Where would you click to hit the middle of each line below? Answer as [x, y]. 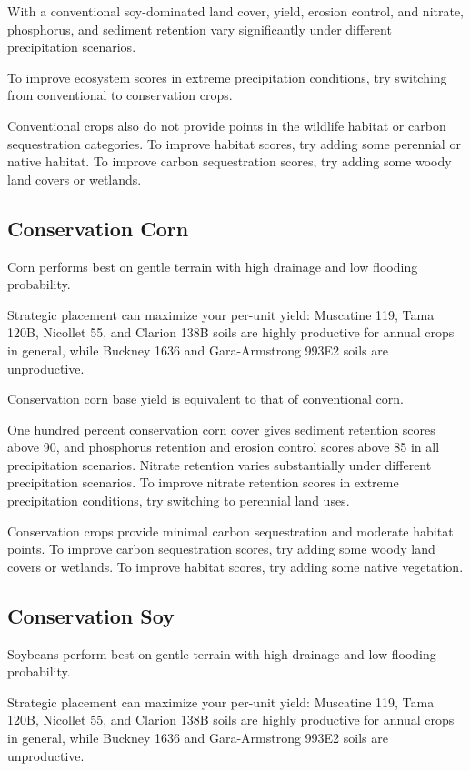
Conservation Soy [91, 615]
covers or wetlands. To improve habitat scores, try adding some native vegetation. [235, 566]
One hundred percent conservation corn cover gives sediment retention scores [221, 429]
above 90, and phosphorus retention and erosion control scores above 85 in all [224, 447]
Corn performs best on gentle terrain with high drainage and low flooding [213, 266]
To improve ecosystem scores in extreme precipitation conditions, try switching [227, 77]
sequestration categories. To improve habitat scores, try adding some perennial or [234, 143]
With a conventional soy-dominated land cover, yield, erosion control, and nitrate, [236, 11]
